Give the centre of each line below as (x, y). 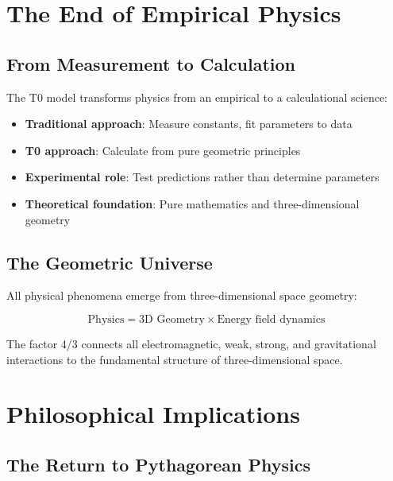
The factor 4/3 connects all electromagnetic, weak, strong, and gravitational (191, 343)
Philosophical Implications (153, 414)
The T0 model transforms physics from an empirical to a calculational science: (197, 97)
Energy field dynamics (271, 319)
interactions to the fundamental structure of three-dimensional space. (175, 359)
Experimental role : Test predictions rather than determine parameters (202, 177)
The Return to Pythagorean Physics (158, 464)
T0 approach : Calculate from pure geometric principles (163, 150)
